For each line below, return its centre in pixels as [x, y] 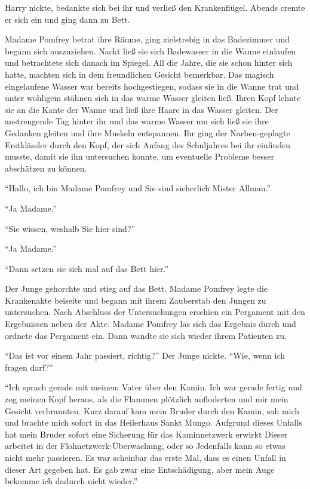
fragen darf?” [29, 367]
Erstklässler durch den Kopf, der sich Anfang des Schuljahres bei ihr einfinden [148, 144]
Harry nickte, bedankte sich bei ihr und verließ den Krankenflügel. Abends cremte [155, 7]
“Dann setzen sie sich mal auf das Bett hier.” [87, 268]
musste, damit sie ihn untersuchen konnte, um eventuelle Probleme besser [140, 156]
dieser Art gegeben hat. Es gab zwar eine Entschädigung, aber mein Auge [140, 469]
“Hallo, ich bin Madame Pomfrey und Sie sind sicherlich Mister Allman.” [138, 188]
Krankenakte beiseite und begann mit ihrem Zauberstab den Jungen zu [136, 300]
